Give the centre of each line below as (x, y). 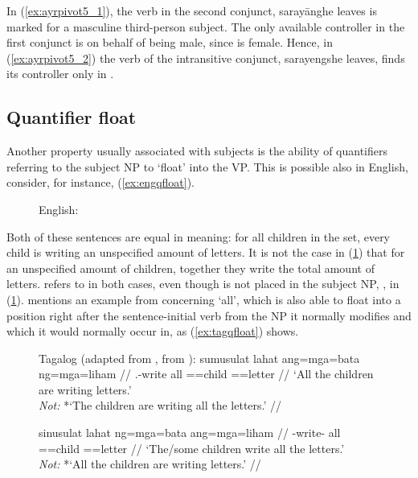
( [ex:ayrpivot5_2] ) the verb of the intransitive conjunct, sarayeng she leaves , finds (206, 58)
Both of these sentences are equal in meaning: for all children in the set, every (199, 236)
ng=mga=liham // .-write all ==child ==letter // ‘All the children (206, 374)
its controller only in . (60, 74)
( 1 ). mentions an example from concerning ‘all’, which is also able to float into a (204, 299)
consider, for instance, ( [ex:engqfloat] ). (100, 182)
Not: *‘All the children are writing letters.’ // (150, 464)
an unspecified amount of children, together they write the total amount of (191, 268)
